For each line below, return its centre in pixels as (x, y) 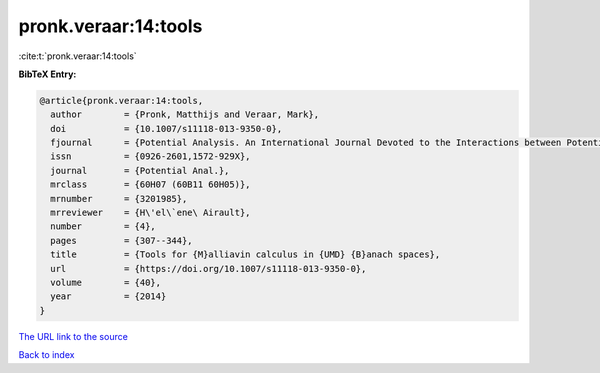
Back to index (46, 355)
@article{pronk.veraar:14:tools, (121, 100)
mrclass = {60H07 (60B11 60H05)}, (150, 184)
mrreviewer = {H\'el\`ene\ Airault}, (150, 213)
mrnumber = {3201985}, (119, 198)
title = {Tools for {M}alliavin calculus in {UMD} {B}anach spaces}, (245, 254)
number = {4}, (103, 226)
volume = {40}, (106, 282)
